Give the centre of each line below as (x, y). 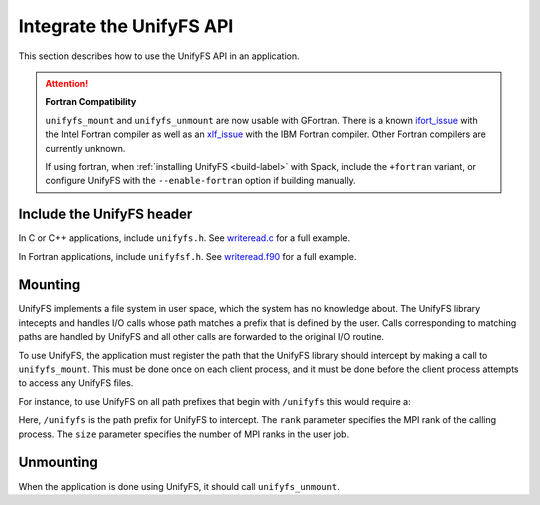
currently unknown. (85, 148)
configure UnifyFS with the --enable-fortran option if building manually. (201, 181)
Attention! (67, 83)
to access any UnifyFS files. (76, 383)
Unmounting (58, 462)
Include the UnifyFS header (105, 214)
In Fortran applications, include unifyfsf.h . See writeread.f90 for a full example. (187, 256)
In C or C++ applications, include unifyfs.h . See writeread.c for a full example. (184, 238)
